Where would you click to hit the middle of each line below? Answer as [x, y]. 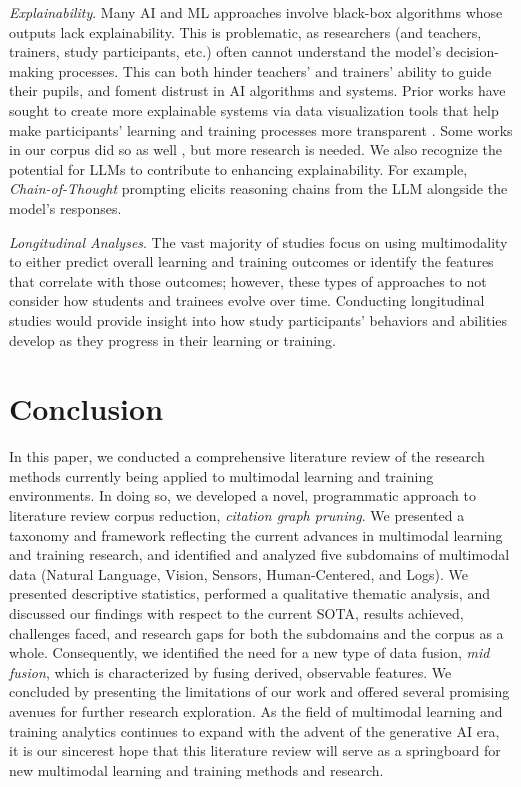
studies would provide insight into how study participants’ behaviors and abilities [258, 319]
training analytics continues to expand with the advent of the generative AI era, [254, 730]
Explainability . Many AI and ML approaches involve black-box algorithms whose [256, 12]
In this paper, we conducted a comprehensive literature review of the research [247, 456]
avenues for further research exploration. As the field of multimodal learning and [256, 710]
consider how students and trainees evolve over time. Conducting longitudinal [247, 300]
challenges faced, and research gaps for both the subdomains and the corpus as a [256, 632]
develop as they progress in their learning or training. [172, 339]
